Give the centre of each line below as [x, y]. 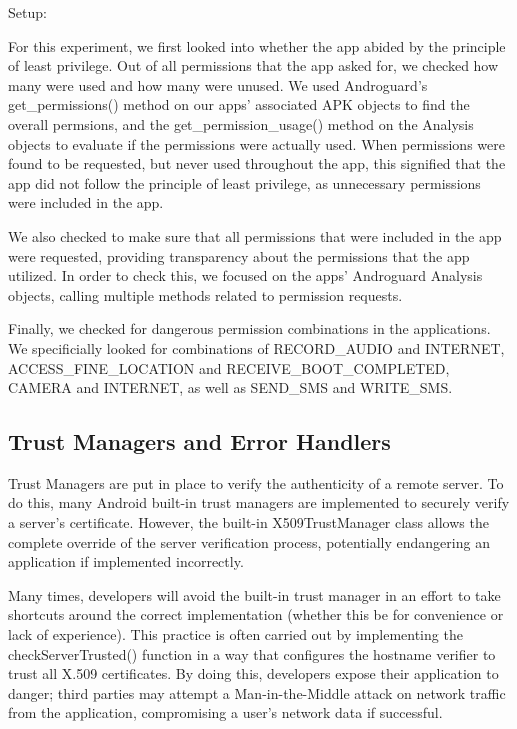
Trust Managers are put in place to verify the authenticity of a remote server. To [256, 482]
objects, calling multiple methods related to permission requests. [205, 294]
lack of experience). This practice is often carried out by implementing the [235, 634]
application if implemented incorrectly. [126, 561]
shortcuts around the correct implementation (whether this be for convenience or [256, 614]
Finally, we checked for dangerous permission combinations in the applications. [249, 328]
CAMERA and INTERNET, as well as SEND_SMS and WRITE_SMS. [230, 387]
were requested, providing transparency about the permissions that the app [239, 255]
